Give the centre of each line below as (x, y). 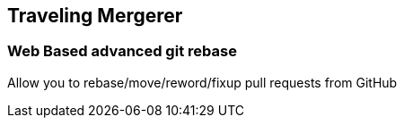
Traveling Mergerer (95, 16)
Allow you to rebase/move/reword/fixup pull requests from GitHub (202, 82)
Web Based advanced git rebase (122, 51)
